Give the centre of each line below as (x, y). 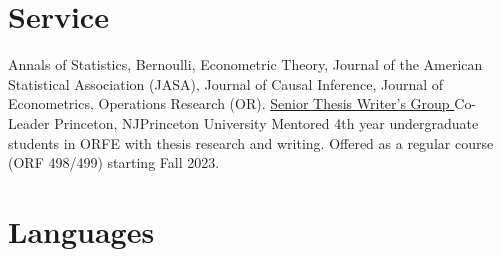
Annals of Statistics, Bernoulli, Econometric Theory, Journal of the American (245, 64)
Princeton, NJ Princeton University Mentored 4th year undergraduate (266, 122)
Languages (81, 230)
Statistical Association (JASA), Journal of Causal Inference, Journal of (226, 83)
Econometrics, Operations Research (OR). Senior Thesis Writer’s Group (229, 103)
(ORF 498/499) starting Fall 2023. (114, 162)
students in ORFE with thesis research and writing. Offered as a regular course (251, 142)
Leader (29, 122)
